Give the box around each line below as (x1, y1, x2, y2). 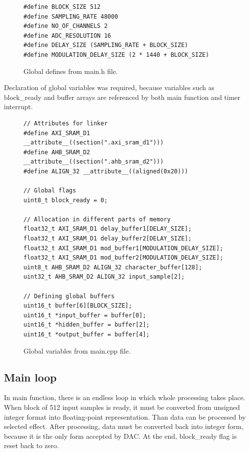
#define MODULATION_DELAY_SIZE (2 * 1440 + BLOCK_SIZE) (23, 51, 209, 58)
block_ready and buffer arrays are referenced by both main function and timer (4, 92, 241, 102)
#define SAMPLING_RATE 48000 (23, 13, 118, 20)
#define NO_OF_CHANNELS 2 (23, 23, 108, 30)
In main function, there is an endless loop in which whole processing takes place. (4, 392, 246, 403)
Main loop (4, 369, 57, 384)
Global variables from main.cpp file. (23, 345, 131, 356)
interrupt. (4, 101, 33, 112)
